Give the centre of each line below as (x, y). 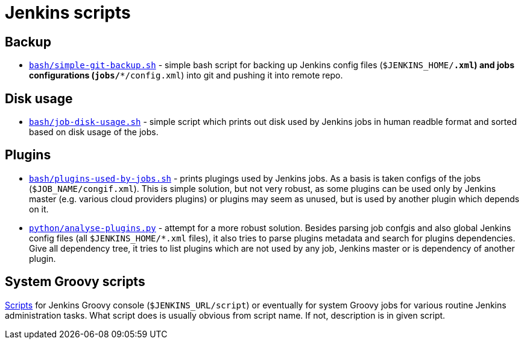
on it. (39, 209)
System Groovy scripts (75, 282)
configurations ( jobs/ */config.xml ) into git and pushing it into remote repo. (186, 75)
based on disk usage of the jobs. (94, 132)
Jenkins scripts (68, 13)
